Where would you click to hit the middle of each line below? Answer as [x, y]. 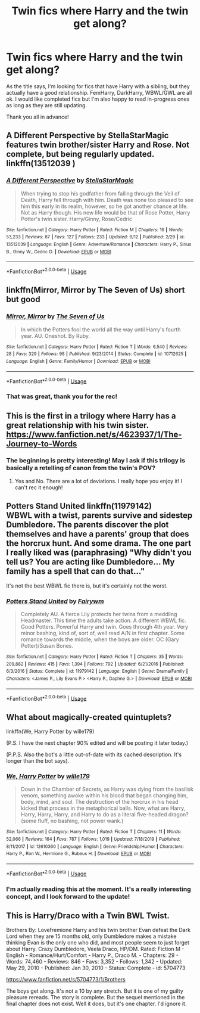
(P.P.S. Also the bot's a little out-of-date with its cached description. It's [94, 754]
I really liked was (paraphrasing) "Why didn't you [99, 553]
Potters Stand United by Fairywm [55, 601]
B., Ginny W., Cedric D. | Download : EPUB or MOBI [59, 251]
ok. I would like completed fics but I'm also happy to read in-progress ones [98, 99]
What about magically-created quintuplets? [89, 717]
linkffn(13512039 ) [41, 164]
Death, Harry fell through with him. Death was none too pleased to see [107, 200]
